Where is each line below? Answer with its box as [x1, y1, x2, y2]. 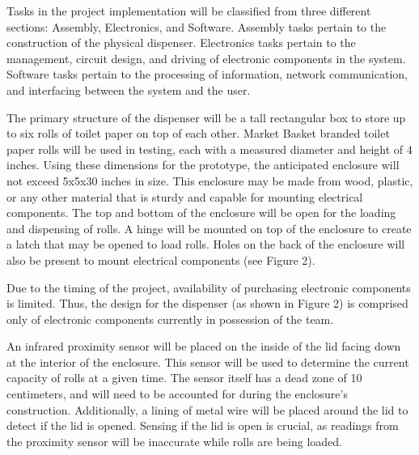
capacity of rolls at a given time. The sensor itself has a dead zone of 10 [6, 369, 362, 386]
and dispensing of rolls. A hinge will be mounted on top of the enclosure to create [6, 219, 412, 236]
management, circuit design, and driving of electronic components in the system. [6, 49, 406, 66]
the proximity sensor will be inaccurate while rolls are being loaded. [6, 432, 342, 449]
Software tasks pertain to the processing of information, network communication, [6, 66, 408, 83]
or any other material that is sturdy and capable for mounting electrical [6, 188, 363, 205]
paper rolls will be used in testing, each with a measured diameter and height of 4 [6, 140, 413, 157]
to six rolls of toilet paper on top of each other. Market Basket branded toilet [6, 125, 390, 142]
